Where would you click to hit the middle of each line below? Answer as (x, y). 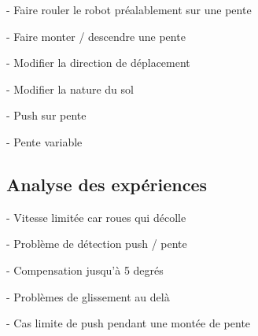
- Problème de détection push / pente (97, 244)
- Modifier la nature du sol (70, 89)
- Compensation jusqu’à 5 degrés (85, 270)
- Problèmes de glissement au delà (88, 296)
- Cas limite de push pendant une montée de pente (129, 323)
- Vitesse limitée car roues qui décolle (96, 217)
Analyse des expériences (107, 184)
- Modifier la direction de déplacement (98, 63)
